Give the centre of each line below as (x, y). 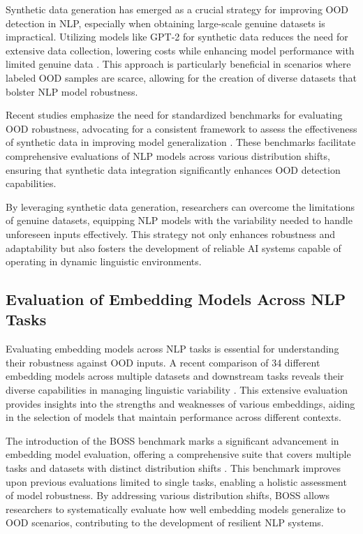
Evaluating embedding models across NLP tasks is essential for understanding (172, 349)
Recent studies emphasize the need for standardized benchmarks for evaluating (174, 115)
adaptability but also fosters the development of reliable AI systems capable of (173, 247)
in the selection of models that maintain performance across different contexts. (173, 417)
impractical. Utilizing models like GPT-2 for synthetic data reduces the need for (177, 37)
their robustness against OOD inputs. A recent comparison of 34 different (163, 362)
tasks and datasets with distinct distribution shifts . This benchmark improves (173, 468)
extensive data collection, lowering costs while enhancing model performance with (180, 50)
